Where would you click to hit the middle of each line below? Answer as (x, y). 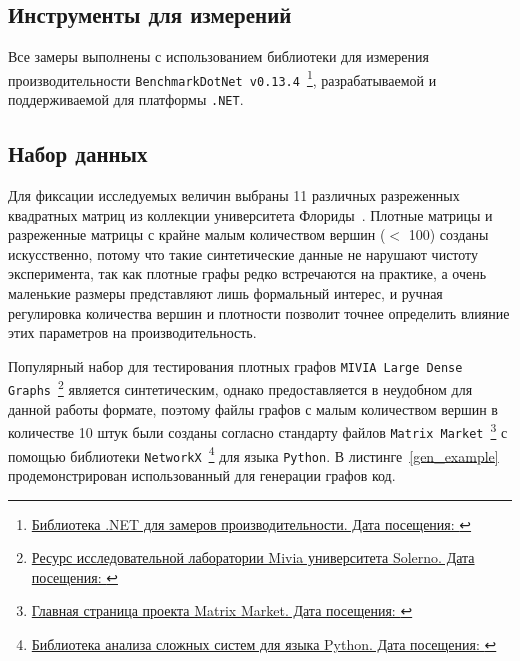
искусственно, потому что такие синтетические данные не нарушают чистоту (243, 253)
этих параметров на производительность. (132, 332)
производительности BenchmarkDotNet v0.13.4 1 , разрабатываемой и (222, 78)
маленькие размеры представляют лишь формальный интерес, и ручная (225, 292)
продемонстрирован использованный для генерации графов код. (202, 474)
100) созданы (448, 234)
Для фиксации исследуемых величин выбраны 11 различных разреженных (234, 194)
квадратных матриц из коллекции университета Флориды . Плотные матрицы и (250, 214)
